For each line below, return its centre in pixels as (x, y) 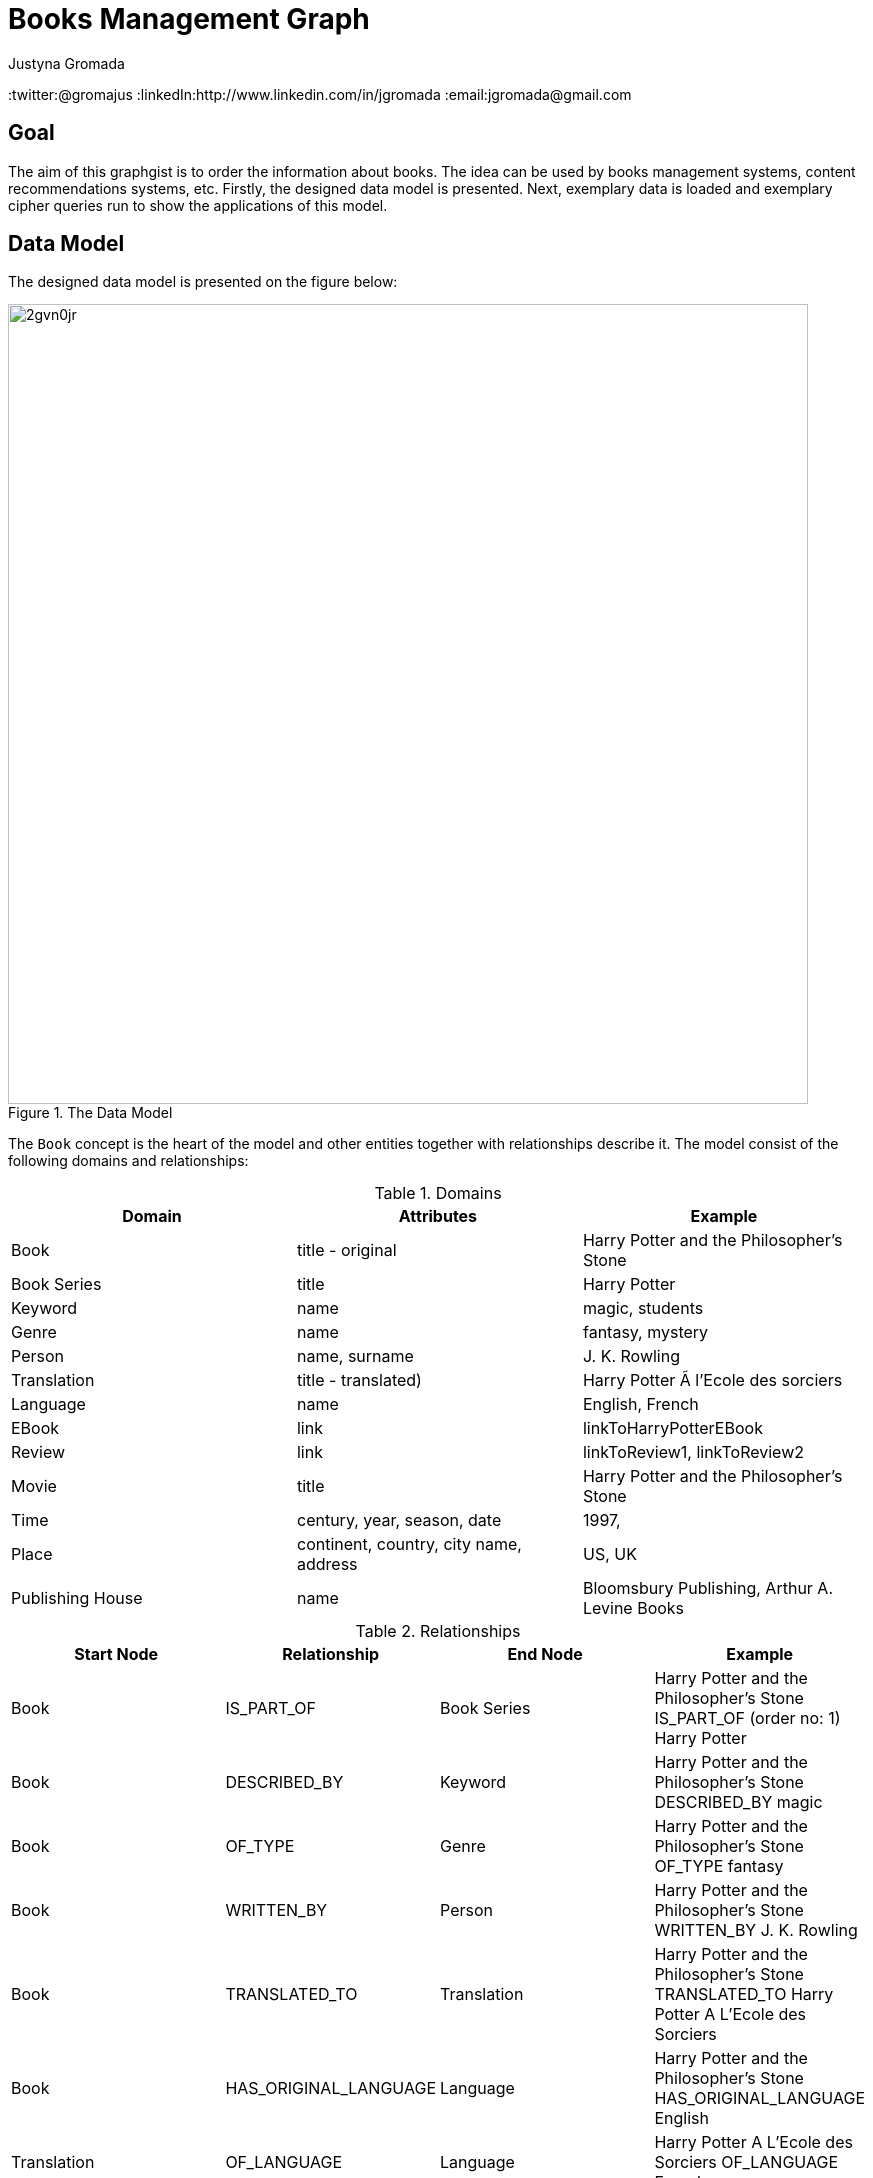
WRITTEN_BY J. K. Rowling (756, 1930)
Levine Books (633, 1608)
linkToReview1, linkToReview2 (693, 1452)
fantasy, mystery (645, 1332)
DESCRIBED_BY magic (738, 1802)
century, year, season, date (399, 1520)
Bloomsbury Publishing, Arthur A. (708, 1588)
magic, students (643, 1308)
